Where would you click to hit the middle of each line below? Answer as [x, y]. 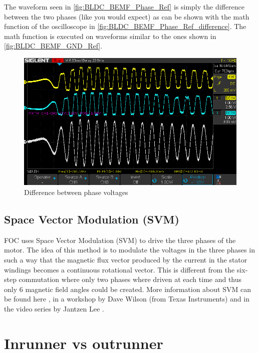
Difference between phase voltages [76, 192]
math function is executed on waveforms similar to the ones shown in [110, 36]
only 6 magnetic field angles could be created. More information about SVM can [127, 289]
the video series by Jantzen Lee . [54, 308]
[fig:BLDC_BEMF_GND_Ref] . [53, 46]
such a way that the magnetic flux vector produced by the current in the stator [126, 259]
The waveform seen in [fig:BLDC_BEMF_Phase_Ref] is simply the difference [124, 6]
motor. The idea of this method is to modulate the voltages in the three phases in [129, 250]
